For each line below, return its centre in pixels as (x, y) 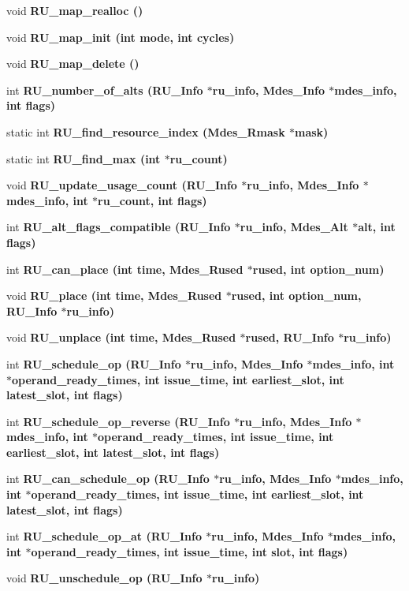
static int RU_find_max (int (84, 158)
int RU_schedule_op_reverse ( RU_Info (118, 421)
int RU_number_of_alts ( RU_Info (105, 90)
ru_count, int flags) (152, 200)
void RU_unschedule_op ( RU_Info (104, 578)
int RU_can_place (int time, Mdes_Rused (125, 269)
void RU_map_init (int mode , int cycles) (121, 37)
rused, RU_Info (290, 337)
